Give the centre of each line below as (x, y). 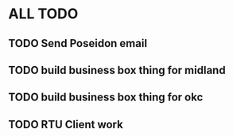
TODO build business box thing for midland (117, 70)
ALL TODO (43, 14)
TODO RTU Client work (66, 124)
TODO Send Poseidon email (78, 43)
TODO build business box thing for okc (106, 98)
